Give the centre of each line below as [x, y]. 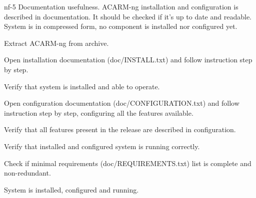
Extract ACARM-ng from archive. [56, 43]
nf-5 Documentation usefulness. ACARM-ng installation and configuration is [121, 6]
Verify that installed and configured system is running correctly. [102, 146]
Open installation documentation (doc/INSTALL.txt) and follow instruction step [128, 60]
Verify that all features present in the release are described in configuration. [120, 129]
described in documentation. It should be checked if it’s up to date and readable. [128, 16]
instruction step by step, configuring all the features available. [99, 112]
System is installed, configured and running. [71, 189]
